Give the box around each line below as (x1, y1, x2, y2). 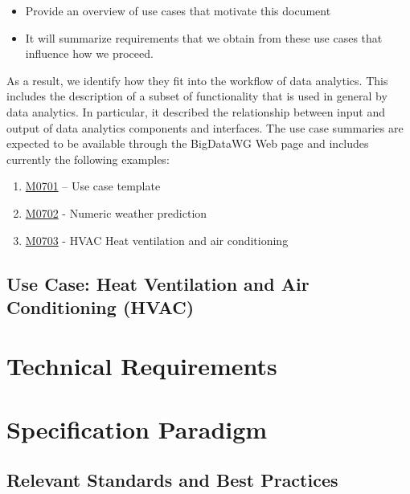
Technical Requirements (6, 349, 277, 382)
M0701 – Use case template (25, 178, 161, 194)
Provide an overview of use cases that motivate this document (25, 2, 331, 18)
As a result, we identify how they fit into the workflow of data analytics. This (6, 71, 388, 88)
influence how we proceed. (25, 45, 154, 62)
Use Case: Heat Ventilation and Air (6, 271, 310, 296)
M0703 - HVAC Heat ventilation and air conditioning (25, 231, 289, 248)
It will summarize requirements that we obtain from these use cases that (25, 29, 383, 46)
